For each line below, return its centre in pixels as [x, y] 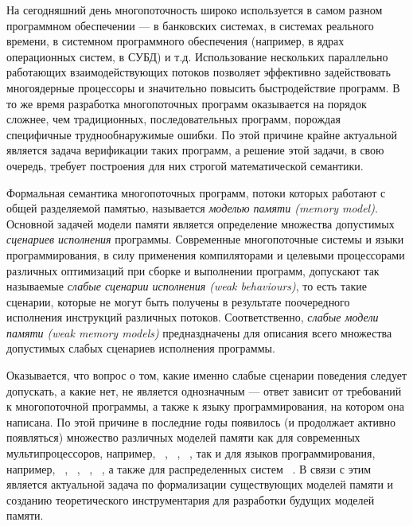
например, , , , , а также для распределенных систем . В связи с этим [189, 468]
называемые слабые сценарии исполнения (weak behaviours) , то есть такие [187, 286]
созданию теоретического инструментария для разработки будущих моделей [191, 499]
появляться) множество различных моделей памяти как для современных [183, 437]
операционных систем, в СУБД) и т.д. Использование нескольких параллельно [197, 56]
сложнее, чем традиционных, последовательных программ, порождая [173, 119]
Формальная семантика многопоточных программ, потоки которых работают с [196, 192]
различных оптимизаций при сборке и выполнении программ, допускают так [193, 270]
